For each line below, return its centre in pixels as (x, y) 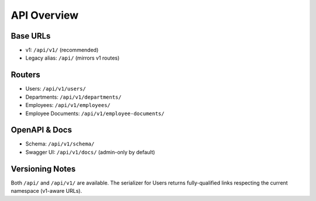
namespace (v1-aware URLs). (46, 191)
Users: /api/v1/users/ (56, 89)
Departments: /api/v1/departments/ (73, 97)
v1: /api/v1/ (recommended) (62, 50)
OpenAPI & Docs (42, 130)
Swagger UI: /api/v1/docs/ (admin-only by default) (90, 152)
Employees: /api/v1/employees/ (68, 105)
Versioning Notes (43, 169)
